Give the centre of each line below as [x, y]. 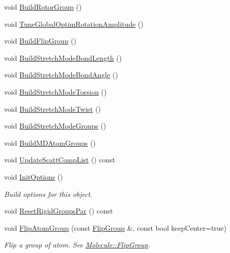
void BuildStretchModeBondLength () [63, 57]
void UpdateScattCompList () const [60, 160]
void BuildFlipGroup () [40, 41]
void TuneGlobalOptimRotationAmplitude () [74, 24]
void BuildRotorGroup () [43, 7]
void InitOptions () [34, 176]
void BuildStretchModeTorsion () [56, 91]
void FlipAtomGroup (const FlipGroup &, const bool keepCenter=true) [116, 227]
